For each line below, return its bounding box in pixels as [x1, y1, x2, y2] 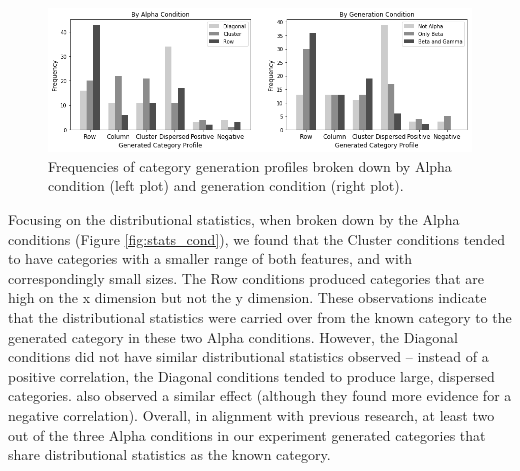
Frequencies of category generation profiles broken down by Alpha [48, 155, 452, 176]
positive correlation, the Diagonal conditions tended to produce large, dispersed [8, 365, 495, 386]
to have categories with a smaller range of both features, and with [8, 248, 413, 269]
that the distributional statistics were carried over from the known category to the [8, 306, 512, 327]
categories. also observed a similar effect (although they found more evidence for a [8, 385, 512, 406]
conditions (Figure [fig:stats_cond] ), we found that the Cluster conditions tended [8, 228, 505, 249]
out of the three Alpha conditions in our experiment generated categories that [8, 424, 486, 445]
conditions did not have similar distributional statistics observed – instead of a [8, 346, 489, 367]
